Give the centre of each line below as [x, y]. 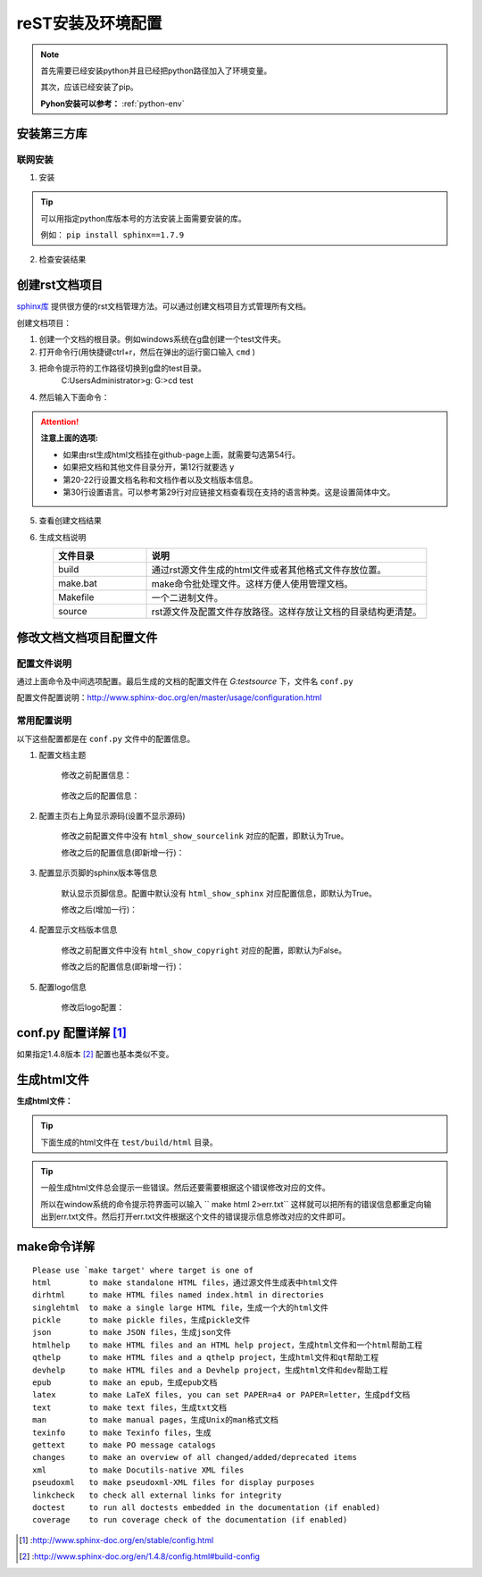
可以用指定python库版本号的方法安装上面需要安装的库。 [143, 218]
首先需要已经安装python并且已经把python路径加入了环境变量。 [156, 71]
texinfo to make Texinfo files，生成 [122, 1432]
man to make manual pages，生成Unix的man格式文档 [155, 1420]
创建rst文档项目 [60, 285]
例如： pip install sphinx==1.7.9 [112, 235]
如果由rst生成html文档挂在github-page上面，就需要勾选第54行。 [182, 455]
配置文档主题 [62, 755]
